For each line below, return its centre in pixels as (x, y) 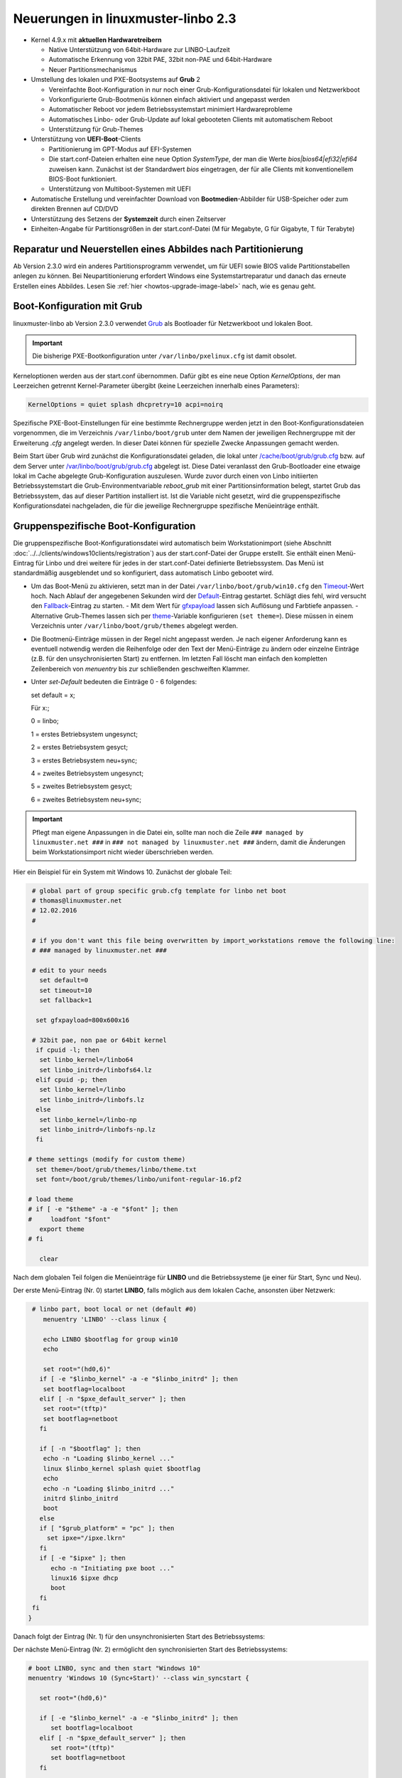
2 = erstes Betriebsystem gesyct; (79, 747)
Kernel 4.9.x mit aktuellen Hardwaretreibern (97, 40)
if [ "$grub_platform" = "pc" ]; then (107, 1528)
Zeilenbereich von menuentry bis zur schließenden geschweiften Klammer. (140, 669)
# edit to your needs (70, 970)
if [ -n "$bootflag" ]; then (90, 1448)
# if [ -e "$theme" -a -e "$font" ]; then (103, 1209)
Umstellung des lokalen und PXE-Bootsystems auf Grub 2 (115, 80)
